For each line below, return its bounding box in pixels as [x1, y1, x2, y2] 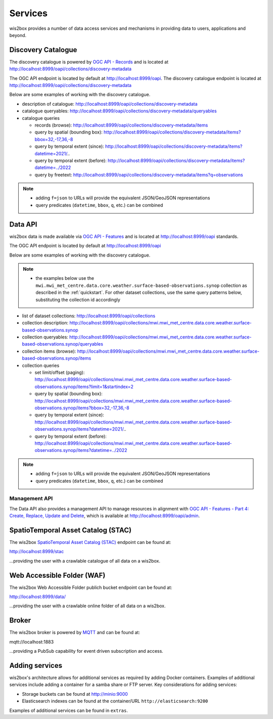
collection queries [22, 362, 60, 368]
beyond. [9, 32, 27, 38]
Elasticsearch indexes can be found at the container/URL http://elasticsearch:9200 [22, 698, 208, 704]
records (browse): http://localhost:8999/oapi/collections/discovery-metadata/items [34, 122, 208, 128]
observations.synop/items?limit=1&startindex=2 [34, 384, 134, 390]
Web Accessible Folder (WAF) [9, 571, 106, 579]
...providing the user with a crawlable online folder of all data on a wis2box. [9, 603, 166, 609]
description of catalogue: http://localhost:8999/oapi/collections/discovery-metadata [22, 101, 198, 107]
